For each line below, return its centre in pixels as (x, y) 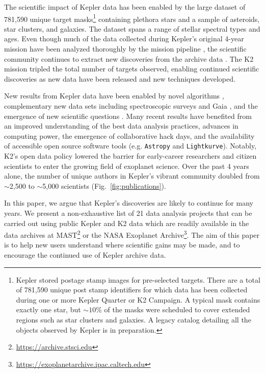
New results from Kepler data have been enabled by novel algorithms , (114, 96)
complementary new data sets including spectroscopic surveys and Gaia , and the (131, 106)
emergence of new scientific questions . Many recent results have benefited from (128, 116)
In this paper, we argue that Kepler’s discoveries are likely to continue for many (129, 203)
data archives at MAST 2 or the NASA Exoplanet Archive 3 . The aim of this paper (132, 234)
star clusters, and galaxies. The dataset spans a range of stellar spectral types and (132, 28)
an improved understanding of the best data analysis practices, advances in (121, 126)
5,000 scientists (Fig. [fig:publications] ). (104, 185)
